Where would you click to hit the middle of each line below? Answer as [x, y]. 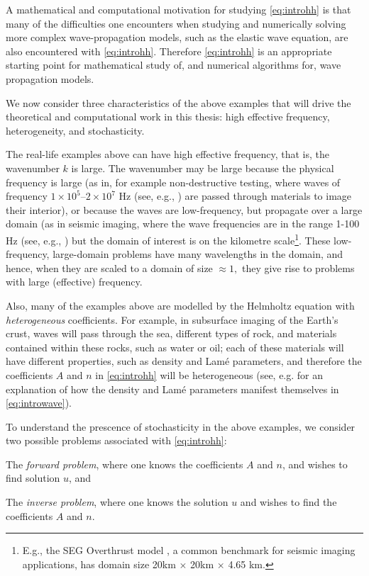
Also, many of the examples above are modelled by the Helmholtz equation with [180, 305]
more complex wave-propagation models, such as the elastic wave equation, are [177, 37]
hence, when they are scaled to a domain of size [109, 267]
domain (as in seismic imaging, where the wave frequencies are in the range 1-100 [183, 224]
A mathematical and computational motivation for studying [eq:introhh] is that [178, 9]
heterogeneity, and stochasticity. [75, 130]
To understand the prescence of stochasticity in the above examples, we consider [181, 426]
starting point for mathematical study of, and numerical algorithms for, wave [174, 65]
